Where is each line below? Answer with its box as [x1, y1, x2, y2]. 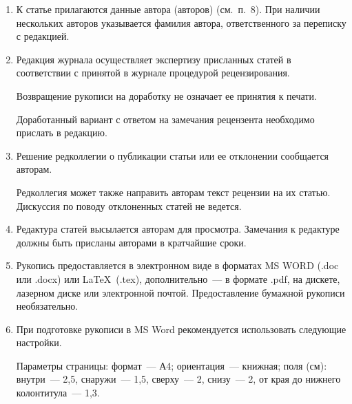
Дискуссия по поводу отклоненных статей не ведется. [16, 198, 242, 213]
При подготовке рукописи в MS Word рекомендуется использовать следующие [16, 321, 346, 336]
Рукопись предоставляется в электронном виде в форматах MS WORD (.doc [16, 258, 339, 273]
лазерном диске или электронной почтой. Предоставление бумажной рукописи [16, 285, 345, 299]
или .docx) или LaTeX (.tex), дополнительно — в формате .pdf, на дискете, [16, 271, 340, 286]
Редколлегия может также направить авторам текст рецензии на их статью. [16, 184, 331, 199]
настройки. [16, 335, 62, 350]
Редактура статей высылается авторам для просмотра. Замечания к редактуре [16, 222, 340, 236]
